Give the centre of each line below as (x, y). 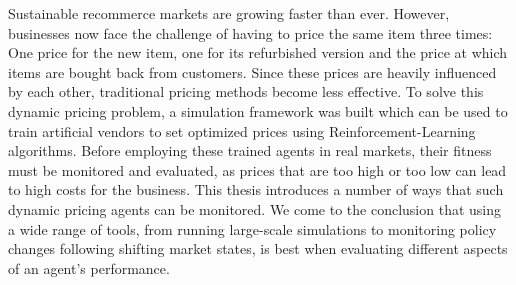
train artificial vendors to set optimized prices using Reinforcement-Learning (242, 130)
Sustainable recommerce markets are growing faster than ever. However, (229, 13)
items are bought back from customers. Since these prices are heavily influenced (252, 71)
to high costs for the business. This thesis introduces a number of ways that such (256, 189)
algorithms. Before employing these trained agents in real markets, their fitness (250, 150)
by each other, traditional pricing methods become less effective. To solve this (246, 91)
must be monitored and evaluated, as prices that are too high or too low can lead (257, 169)
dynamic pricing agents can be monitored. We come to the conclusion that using (255, 208)
